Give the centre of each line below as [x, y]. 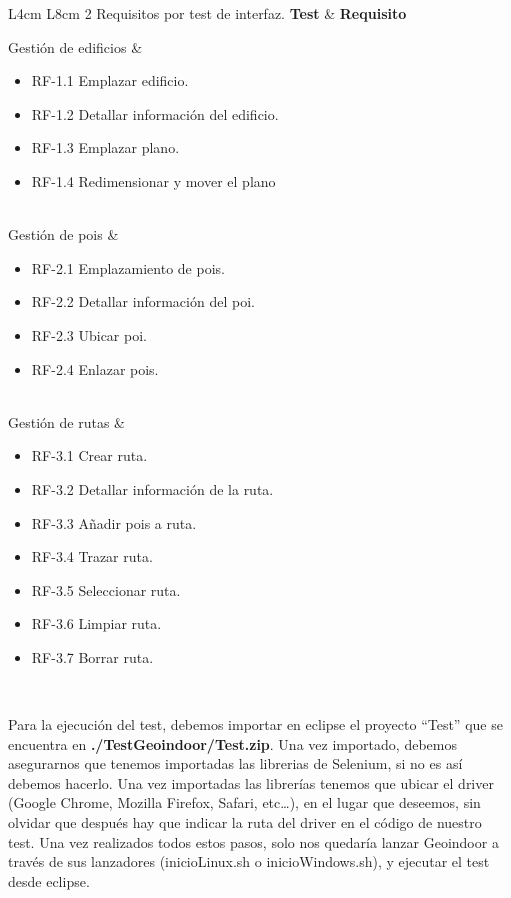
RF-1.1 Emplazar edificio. [110, 80]
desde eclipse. [49, 880]
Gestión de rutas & [66, 421]
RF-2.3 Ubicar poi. [89, 334]
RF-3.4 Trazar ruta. [92, 556]
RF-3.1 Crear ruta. [89, 455]
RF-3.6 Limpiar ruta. [96, 623]
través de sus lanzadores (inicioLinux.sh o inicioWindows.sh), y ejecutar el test [249, 861]
